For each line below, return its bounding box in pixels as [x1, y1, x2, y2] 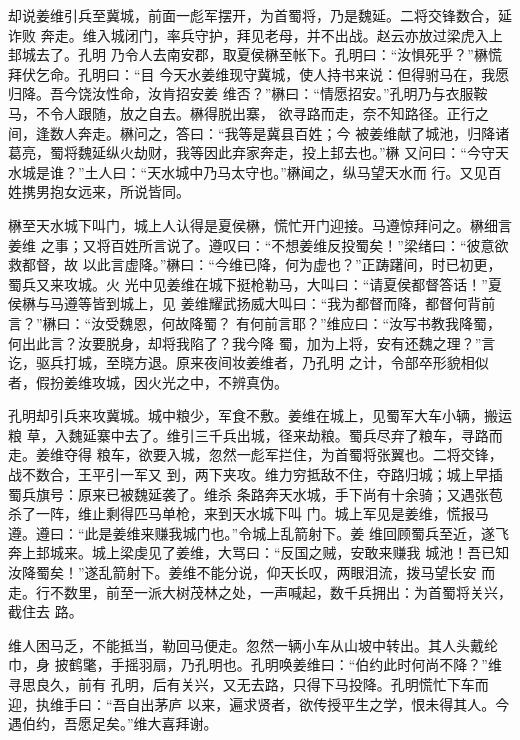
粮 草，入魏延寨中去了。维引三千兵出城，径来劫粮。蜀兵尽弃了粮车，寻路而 [8, 424, 503, 445]
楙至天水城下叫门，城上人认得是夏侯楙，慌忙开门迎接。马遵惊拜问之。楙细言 [8, 214, 512, 235]
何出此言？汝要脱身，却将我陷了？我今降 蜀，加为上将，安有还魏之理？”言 [8, 332, 496, 353]
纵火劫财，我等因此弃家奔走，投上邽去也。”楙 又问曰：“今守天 [105, 142, 509, 163]
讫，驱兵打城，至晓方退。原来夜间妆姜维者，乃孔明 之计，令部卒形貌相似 [8, 352, 489, 373]
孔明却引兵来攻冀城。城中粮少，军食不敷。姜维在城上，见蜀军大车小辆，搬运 [8, 405, 512, 426]
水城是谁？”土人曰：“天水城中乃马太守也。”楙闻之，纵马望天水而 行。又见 [8, 161, 488, 182]
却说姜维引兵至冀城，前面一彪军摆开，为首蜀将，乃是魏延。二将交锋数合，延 [8, 5, 512, 25]
